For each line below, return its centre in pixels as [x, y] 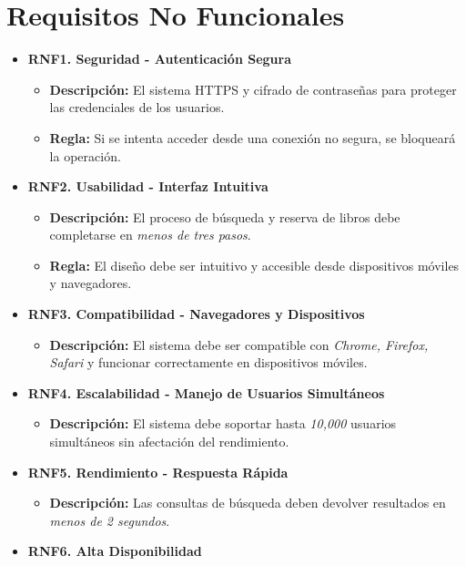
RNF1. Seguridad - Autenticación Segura [159, 59]
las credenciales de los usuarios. [137, 107]
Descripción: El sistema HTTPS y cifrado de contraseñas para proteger [253, 89]
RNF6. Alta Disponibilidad [115, 551]
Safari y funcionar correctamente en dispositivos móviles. [208, 362]
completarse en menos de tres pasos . [150, 235]
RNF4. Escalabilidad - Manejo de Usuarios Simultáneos [206, 392]
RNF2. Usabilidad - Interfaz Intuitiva [148, 186]
